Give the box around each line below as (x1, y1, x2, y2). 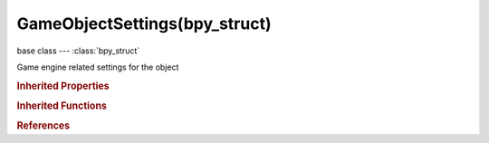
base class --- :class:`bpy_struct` (16, 45, 140, 56)
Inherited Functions (16, 100, 108, 112)
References (16, 119, 71, 132)
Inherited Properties (16, 80, 110, 92)
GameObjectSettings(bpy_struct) (16, 14, 272, 33)
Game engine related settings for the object (16, 62, 179, 72)
